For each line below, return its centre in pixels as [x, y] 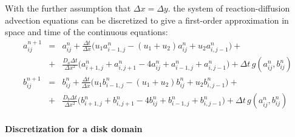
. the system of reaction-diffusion [229, 8]
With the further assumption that [68, 8]
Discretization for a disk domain [74, 129]
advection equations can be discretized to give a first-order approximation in [147, 20]
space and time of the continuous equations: [86, 32]
